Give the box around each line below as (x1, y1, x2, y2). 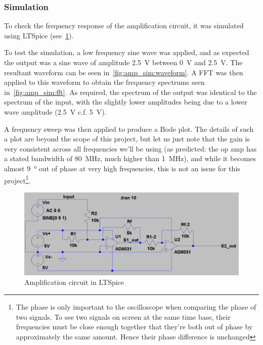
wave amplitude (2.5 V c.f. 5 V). (4, 106, 107, 117)
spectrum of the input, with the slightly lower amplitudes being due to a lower (4, 96, 247, 107)
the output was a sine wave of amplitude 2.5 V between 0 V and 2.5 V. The (4, 57, 243, 67)
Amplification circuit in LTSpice (24, 277, 124, 287)
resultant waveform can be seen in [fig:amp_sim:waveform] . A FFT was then (4, 67, 243, 77)
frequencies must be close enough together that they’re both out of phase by (16, 321, 253, 332)
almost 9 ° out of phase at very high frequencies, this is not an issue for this (4, 163, 240, 173)
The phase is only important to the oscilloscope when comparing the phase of (16, 301, 256, 312)
